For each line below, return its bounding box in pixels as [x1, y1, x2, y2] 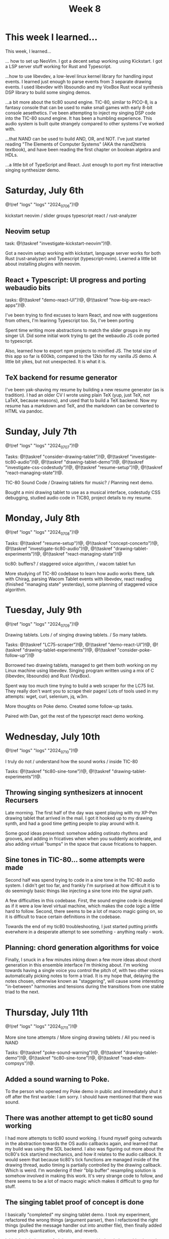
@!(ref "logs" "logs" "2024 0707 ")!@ [5, 443, 79, 450]
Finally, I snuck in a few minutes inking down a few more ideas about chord [5, 956, 161, 963]
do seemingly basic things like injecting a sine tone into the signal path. [5, 888, 153, 894]
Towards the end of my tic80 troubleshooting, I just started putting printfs [5, 923, 158, 929]
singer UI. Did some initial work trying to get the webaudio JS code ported [5, 333, 159, 339]
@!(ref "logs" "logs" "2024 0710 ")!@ [5, 748, 78, 755]
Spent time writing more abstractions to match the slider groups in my [5, 327, 150, 334]
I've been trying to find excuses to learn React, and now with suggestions [5, 312, 158, 318]
